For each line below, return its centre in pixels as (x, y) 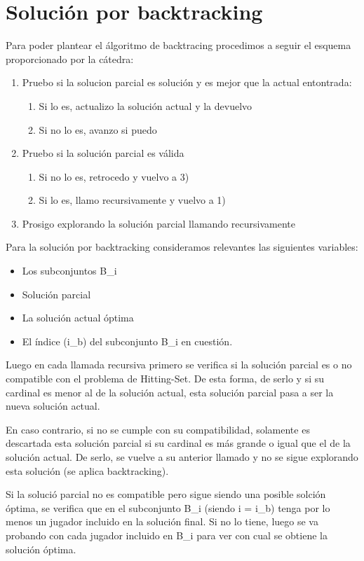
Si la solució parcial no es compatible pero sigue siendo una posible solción (166, 494)
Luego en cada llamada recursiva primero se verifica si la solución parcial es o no (179, 365)
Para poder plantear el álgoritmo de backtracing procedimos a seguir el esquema (178, 45)
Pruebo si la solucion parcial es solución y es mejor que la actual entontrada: (187, 82)
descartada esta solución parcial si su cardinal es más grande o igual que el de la (178, 443)
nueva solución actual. (53, 406)
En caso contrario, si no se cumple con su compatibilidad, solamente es (158, 429)
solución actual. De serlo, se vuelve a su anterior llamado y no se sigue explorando (182, 457)
